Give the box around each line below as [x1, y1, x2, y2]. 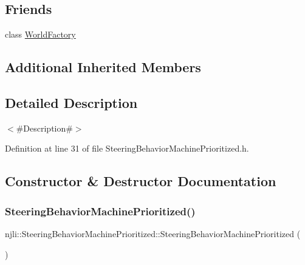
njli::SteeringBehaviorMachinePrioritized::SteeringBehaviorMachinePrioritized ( [5, 227, 301, 240]
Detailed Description [5, 93, 138, 112]
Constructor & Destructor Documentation [5, 172, 276, 190]
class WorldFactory [5, 28, 76, 41]
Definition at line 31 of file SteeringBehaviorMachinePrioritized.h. [5, 142, 249, 155]
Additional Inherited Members [5, 58, 201, 76]
